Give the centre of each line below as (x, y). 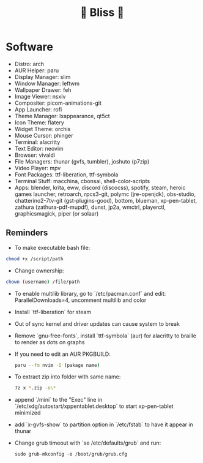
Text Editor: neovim (39, 148)
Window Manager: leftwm (47, 83)
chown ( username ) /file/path (43, 282)
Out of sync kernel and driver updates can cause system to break (97, 323)
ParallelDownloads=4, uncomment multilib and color (80, 300)
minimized (28, 413)
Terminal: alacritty (37, 142)
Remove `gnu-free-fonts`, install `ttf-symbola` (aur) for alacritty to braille (105, 336)
